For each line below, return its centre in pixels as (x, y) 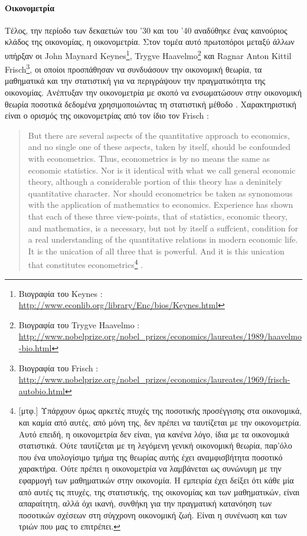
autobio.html (42, 390)
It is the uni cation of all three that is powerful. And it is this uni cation (156, 251)
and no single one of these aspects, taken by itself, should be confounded (159, 147)
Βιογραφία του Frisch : (58, 367)
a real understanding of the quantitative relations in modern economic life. (163, 239)
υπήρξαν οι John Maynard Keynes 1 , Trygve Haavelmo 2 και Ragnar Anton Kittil (148, 54)
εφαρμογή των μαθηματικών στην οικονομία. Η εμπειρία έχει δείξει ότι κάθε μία (156, 480)
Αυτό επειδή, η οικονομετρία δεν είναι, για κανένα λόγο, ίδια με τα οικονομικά (154, 434)
